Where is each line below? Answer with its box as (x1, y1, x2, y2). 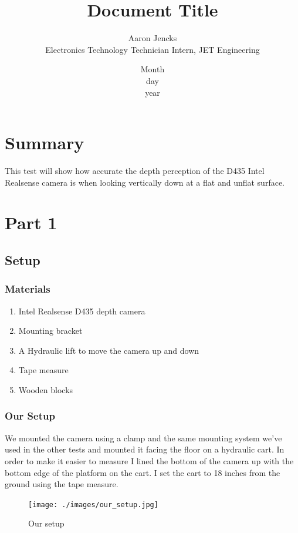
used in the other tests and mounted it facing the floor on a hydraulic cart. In (5, 443, 285, 455)
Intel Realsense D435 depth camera (18, 304, 145, 317)
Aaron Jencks (128, 32, 177, 44)
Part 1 (5, 210, 57, 234)
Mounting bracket (18, 324, 83, 337)
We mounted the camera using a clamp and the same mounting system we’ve (5, 431, 282, 444)
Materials (5, 281, 50, 296)
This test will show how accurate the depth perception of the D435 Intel (5, 165, 265, 177)
